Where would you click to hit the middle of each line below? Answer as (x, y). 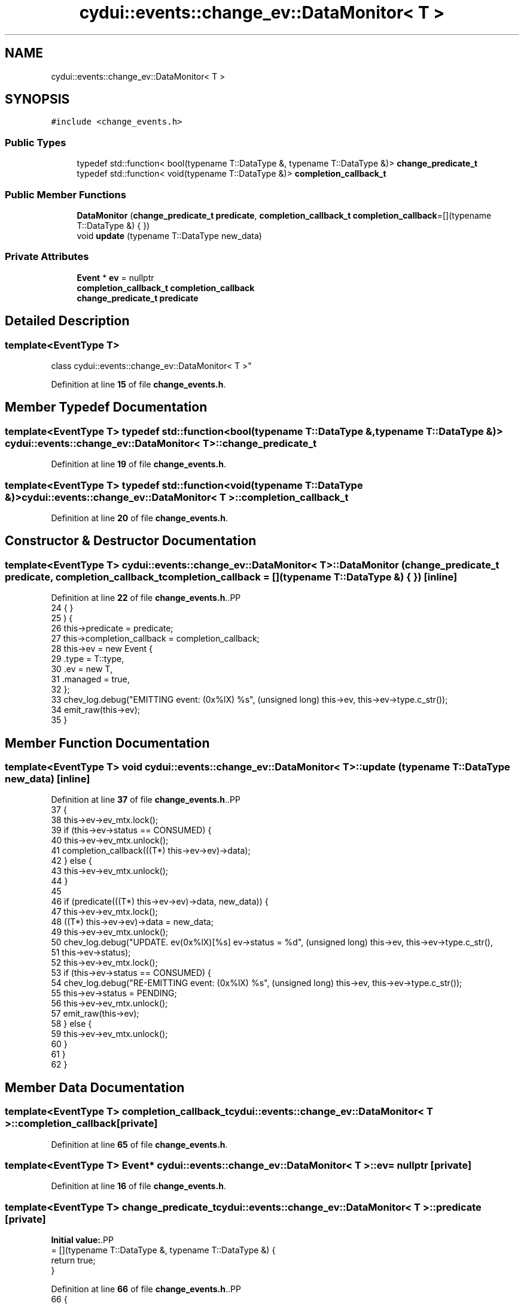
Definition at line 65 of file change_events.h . (139, 1144)
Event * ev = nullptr (115, 277)
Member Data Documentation (95, 1087)
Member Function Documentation (107, 743)
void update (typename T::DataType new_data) (169, 235)
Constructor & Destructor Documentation (131, 541)
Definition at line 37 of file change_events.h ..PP (146, 800)
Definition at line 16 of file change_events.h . (138, 1186)
